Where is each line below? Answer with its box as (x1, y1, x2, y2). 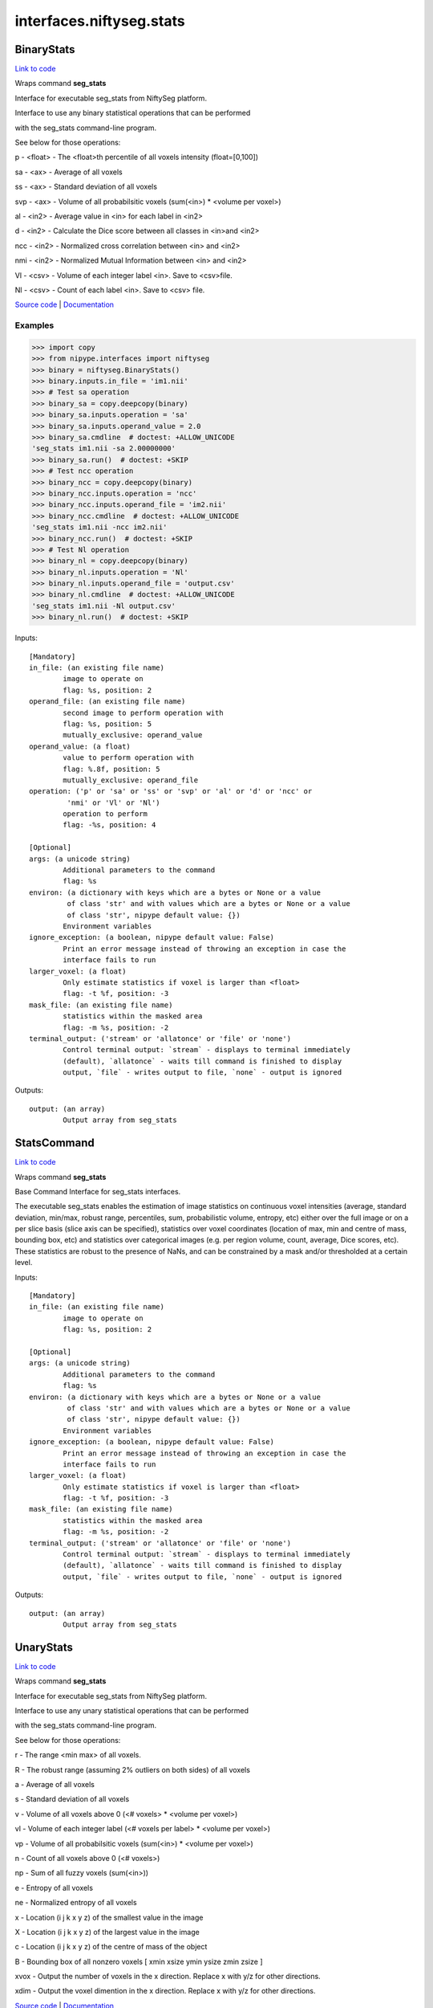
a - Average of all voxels (14, 1780, 95, 1790)
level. (14, 1258, 33, 1267)
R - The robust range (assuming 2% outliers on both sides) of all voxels (14, 1765, 250, 1774)
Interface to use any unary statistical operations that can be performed (14, 1706, 249, 1716)
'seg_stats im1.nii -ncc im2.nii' (31, 523, 168, 532)
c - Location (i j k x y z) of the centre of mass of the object (14, 1942, 208, 1952)
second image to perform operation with (63, 708, 224, 717)
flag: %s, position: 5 (63, 719, 152, 729)
